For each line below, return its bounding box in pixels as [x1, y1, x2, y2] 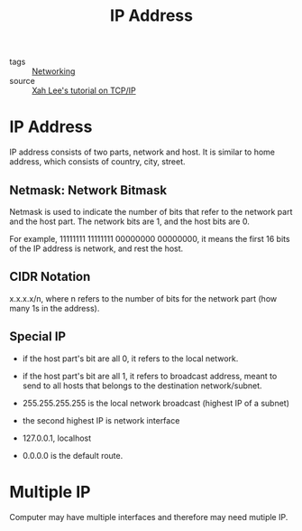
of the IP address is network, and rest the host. [9, 243, 184, 254]
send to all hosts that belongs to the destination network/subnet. [22, 380, 263, 391]
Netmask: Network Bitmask [9, 182, 168, 198]
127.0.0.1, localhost [22, 433, 92, 443]
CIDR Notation [9, 269, 91, 284]
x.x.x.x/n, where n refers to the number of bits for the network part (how [9, 293, 278, 303]
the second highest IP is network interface [22, 415, 180, 425]
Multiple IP [9, 481, 91, 502]
